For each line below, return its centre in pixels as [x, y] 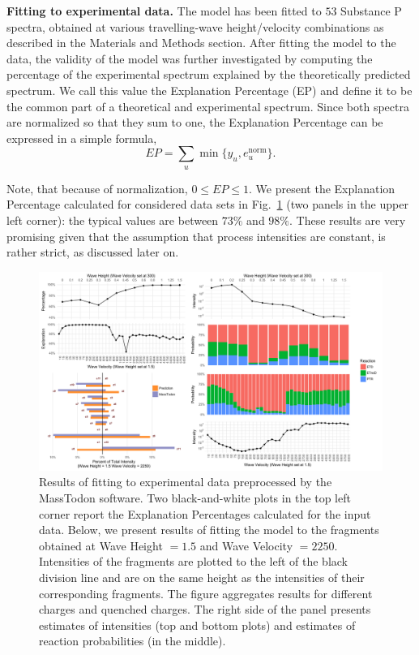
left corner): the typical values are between [113, 220]
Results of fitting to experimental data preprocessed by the [186, 482]
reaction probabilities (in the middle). [133, 641]
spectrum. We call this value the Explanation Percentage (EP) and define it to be [209, 90]
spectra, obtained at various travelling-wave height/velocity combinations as [195, 26]
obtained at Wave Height [101, 545]
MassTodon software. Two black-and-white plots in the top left [195, 498]
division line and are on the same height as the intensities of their [202, 577]
